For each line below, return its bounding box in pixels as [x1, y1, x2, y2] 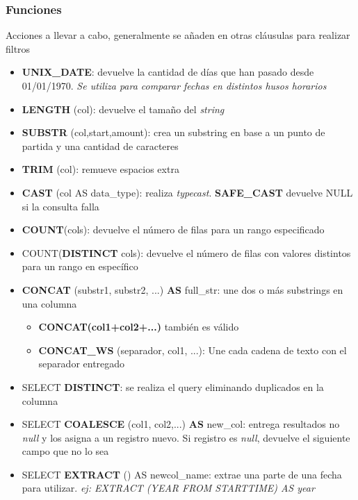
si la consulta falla [22, 199, 99, 213]
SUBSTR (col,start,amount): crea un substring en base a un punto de [22, 125, 325, 140]
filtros [6, 41, 31, 56]
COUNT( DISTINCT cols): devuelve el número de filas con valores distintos [22, 245, 351, 260]
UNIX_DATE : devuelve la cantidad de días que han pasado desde [22, 65, 314, 79]
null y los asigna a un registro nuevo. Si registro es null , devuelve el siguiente [22, 430, 350, 444]
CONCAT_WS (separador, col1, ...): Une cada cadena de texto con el [38, 342, 347, 357]
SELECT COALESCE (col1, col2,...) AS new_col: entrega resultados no [22, 417, 340, 431]
